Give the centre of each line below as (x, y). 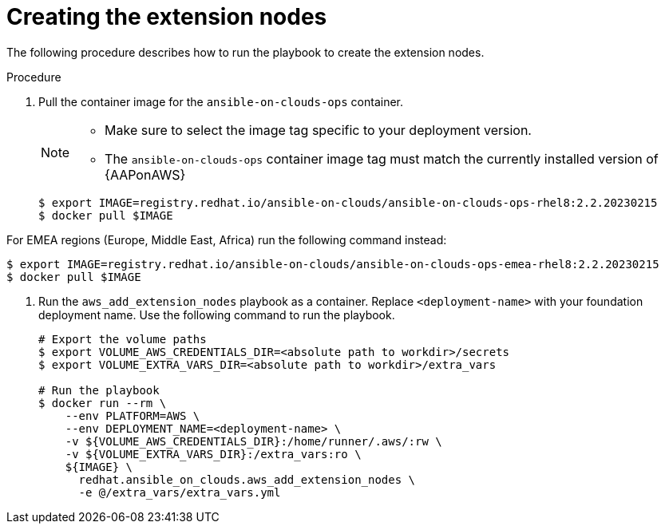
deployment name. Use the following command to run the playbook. (217, 314)
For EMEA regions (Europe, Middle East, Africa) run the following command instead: (227, 239)
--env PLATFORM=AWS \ (133, 415)
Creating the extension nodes (167, 17)
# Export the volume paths (123, 339)
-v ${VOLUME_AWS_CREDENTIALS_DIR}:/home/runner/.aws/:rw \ (253, 441)
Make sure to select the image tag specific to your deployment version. (318, 130)
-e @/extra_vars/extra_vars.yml (180, 492)
